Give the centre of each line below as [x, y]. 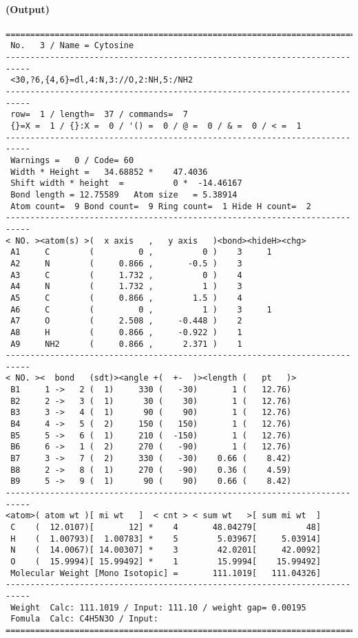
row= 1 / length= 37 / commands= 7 [99, 115]
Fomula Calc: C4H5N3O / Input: [84, 619]
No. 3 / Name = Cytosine [72, 46]
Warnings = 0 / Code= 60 [72, 161]
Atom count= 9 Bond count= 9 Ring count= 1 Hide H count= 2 [161, 206]
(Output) [28, 9]
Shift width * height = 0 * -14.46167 [126, 183]
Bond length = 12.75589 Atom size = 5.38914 [124, 194]
